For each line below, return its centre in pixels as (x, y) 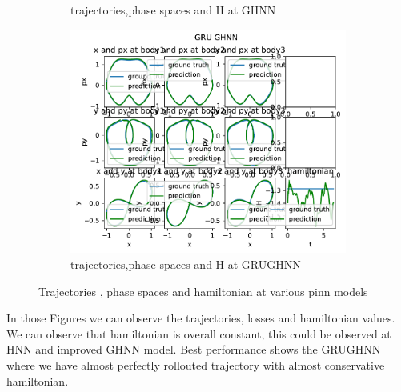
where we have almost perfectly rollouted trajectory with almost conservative (196, 365)
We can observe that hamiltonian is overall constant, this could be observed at (199, 333)
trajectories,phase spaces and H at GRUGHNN (186, 264)
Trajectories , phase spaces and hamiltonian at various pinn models (203, 291)
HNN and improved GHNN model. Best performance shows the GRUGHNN (194, 349)
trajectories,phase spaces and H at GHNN (173, 10)
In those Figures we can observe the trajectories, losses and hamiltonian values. (201, 318)
